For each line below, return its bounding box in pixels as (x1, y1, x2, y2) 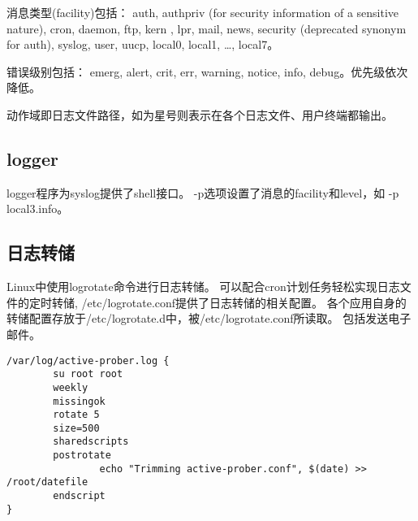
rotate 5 (53, 409, 100, 421)
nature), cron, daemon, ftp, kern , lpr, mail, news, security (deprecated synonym (6, 20, 407, 37)
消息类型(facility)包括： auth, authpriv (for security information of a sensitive (6, 4, 399, 20)
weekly (53, 381, 88, 393)
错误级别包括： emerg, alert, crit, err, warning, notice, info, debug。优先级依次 (6, 63, 408, 80)
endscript (53, 490, 106, 502)
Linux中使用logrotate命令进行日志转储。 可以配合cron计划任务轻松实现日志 (6, 278, 400, 295)
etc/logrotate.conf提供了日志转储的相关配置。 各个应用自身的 (87, 293, 407, 310)
